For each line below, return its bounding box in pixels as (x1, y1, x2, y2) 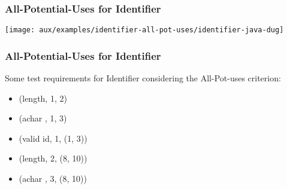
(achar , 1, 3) (19, 112, 67, 124)
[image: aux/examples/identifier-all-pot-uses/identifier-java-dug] (5, 26, 284, 35)
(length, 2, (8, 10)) (19, 152, 87, 164)
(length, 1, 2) (19, 92, 67, 104)
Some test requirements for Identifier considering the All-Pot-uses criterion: (5, 72, 281, 84)
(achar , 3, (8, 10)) (19, 172, 87, 185)
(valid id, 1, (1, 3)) (19, 132, 87, 144)
